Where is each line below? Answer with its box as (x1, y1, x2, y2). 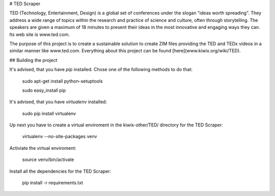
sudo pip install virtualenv (22, 110, 76, 116)
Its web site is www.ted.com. (9, 31, 70, 38)
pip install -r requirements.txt (22, 180, 84, 186)
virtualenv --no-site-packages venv (22, 134, 97, 140)
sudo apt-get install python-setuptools (22, 78, 103, 84)
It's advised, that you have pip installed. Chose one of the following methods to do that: (9, 67, 193, 73)
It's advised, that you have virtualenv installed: (9, 99, 107, 105)
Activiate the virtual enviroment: (9, 145, 76, 151)
